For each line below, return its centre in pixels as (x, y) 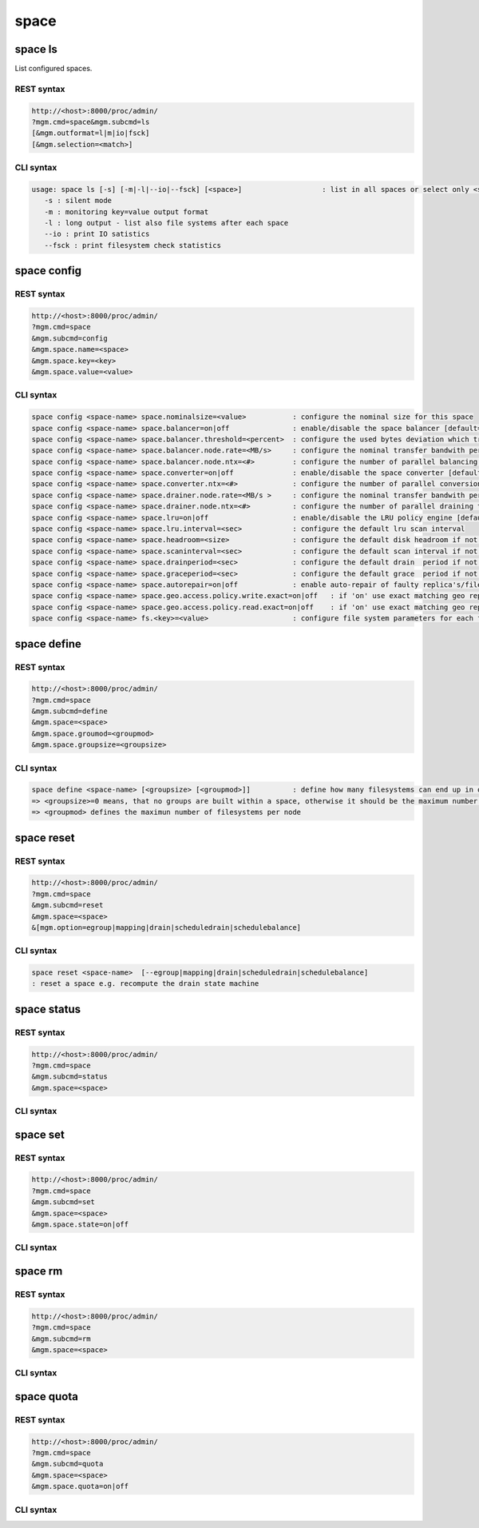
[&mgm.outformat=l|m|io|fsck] (91, 133)
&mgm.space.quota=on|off (80, 1486)
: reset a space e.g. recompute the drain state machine (145, 984)
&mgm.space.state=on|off (80, 1225)
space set (40, 1134)
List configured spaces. (53, 69)
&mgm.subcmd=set (63, 1202)
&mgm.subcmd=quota (67, 1464)
